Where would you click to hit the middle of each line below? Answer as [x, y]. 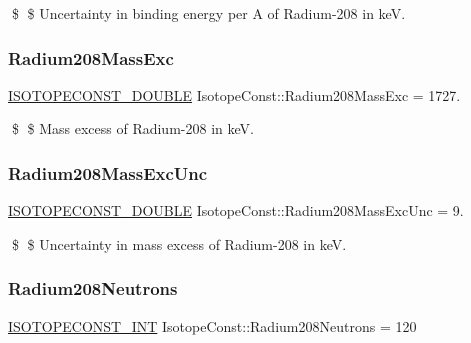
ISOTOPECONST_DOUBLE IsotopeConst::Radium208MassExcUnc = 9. [236, 210]
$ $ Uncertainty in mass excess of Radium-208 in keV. [179, 243]
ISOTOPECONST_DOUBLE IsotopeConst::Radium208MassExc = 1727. [234, 94]
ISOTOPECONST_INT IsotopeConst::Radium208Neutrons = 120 [212, 325]
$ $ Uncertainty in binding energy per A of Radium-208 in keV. [208, 13]
